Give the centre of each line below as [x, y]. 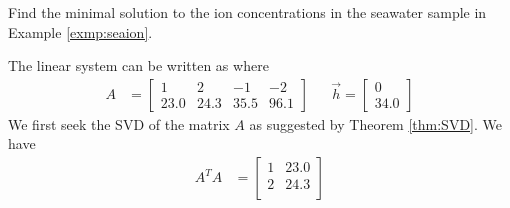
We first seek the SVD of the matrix [119, 123]
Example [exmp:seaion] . [80, 31]
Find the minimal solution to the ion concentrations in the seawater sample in [247, 12]
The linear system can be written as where [138, 65]
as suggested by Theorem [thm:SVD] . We [375, 123]
